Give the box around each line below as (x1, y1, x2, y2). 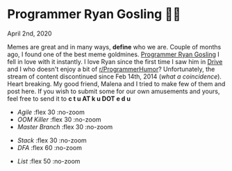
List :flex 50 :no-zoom (17, 156, 81, 165)
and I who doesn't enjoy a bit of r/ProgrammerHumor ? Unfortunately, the (7, 65, 215, 73)
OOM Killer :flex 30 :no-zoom (17, 115, 102, 124)
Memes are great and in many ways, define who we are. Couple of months (7, 42, 222, 51)
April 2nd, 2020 (7, 29, 52, 38)
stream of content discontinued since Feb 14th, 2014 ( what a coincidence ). (7, 72, 222, 81)
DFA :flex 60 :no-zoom (17, 143, 82, 152)
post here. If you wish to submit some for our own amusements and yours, (7, 87, 220, 95)
